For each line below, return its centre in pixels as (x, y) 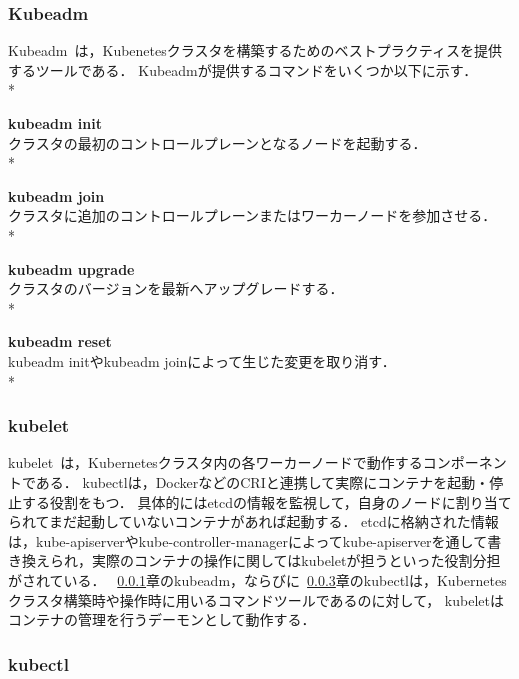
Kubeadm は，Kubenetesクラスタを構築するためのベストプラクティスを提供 (255, 50)
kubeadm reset (60, 341)
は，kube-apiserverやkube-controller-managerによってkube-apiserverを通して (248, 540)
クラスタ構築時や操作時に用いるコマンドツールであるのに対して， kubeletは (256, 599)
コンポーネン (464, 462)
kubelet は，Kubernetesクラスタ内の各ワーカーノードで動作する (215, 462)
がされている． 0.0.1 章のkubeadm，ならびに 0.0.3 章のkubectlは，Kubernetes (257, 579)
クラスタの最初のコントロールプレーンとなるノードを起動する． (217, 142)
